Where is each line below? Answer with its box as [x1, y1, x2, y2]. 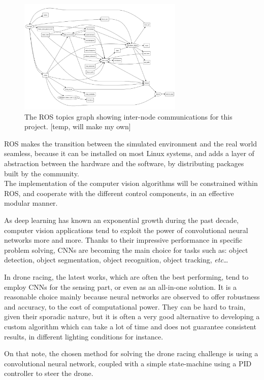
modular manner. [4, 198, 58, 208]
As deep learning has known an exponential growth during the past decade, [4, 215, 239, 225]
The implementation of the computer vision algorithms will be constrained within [4, 178, 258, 188]
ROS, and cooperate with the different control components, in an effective [4, 187, 234, 198]
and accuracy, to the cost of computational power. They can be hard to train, [4, 301, 246, 312]
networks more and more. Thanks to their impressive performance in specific [4, 235, 243, 245]
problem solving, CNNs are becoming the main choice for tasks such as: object [4, 244, 248, 255]
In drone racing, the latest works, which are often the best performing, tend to [4, 272, 249, 282]
